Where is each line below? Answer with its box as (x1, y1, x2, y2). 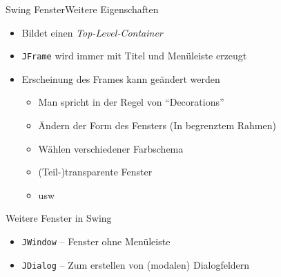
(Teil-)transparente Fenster (38, 164, 153, 179)
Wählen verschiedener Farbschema (38, 141, 184, 155)
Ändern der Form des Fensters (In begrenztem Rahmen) (38, 118, 276, 133)
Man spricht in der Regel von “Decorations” (38, 95, 224, 109)
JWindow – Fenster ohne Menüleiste (21, 234, 171, 248)
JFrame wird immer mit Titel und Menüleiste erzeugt (21, 48, 247, 63)
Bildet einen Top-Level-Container (21, 25, 163, 39)
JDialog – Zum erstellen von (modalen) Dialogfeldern (21, 257, 250, 271)
